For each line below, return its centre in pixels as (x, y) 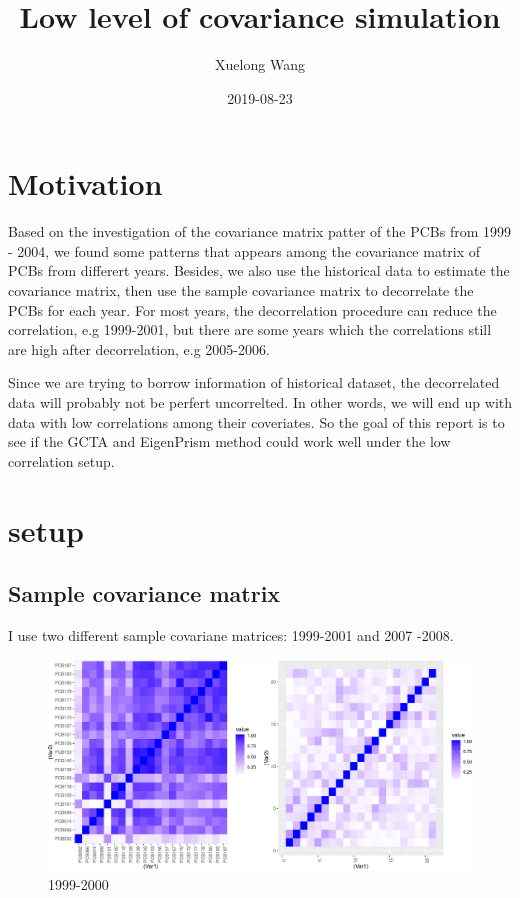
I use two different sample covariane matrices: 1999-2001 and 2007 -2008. (231, 634)
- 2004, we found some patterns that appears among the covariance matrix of (244, 250)
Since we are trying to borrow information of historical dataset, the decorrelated (254, 382)
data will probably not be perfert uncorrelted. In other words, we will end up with (260, 402)
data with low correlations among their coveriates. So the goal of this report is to (256, 421)
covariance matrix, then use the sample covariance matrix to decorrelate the (241, 290)
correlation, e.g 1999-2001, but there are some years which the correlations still (250, 329)
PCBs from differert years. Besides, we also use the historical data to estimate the (259, 270)
